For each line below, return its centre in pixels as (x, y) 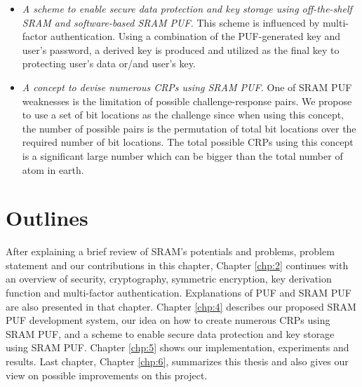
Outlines (47, 218)
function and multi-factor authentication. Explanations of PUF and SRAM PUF (179, 293)
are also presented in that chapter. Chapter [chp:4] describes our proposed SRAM (181, 306)
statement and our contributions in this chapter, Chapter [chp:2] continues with (177, 265)
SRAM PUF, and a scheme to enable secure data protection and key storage (170, 333)
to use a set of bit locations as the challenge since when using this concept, (183, 115)
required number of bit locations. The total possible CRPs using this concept (188, 142)
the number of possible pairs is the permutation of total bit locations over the (189, 128)
